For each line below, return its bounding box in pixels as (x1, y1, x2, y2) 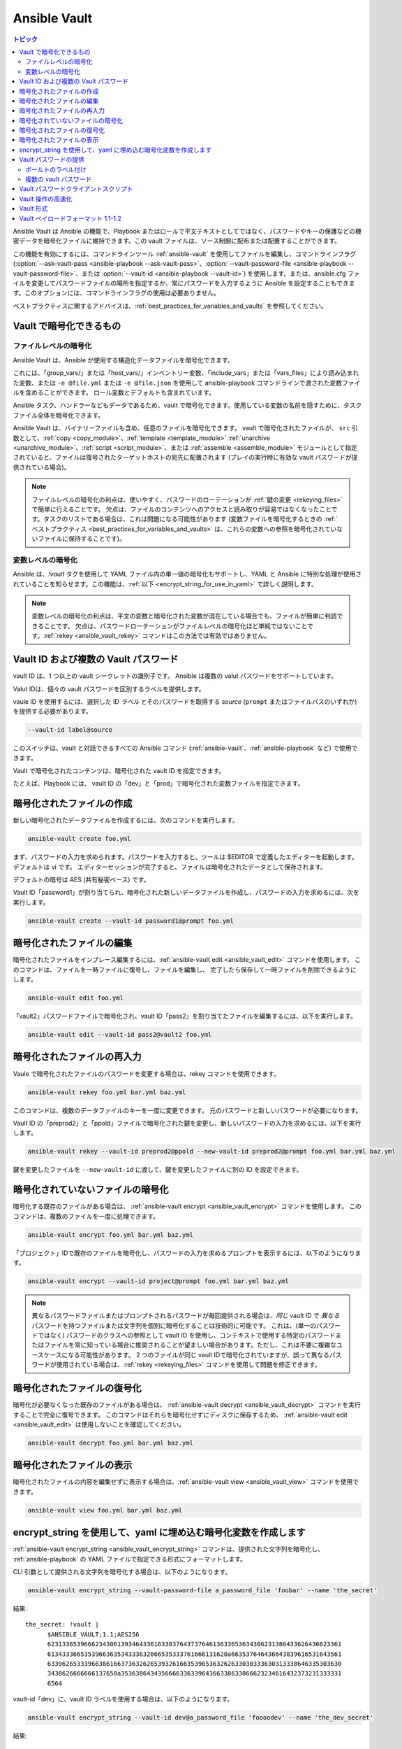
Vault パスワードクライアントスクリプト (19, 185, 133, 193)
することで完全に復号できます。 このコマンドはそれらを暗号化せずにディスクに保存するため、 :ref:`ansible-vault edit (13, 1410, 348, 1419)
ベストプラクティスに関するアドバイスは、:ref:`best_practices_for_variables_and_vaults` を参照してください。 (13, 302, 328, 310)
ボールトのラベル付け (25, 165, 87, 174)
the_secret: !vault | (25, 1620, 99, 1629)
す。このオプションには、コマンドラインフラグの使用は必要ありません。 (13, 289, 220, 297)
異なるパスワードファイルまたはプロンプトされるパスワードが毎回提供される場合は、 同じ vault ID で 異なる (31, 1312, 340, 1320)
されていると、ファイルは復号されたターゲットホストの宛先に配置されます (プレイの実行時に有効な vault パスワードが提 (13, 453, 359, 462)
